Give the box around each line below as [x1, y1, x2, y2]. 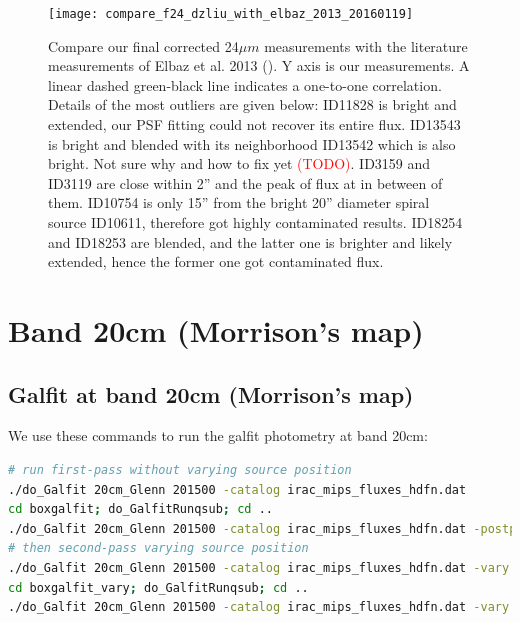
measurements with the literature [264, 35, 468, 56]
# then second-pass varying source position [8, 541, 309, 556]
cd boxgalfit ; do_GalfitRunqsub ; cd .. [8, 502, 273, 517]
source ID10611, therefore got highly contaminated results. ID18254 [48, 212, 463, 232]
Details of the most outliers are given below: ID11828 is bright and [48, 94, 457, 115]
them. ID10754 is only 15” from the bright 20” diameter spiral [48, 192, 430, 213]
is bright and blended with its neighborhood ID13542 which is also [48, 133, 456, 154]
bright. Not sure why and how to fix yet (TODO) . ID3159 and [48, 153, 431, 174]
